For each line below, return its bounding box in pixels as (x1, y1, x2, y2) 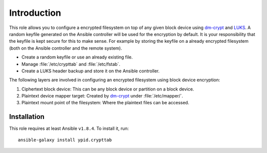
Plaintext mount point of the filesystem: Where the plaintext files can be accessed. (21, 100, 189, 106)
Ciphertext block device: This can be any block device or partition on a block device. (21, 86, 194, 92)
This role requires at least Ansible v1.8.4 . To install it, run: (9, 125, 129, 131)
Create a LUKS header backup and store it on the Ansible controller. (21, 68, 160, 74)
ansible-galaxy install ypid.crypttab (18, 137, 112, 143)
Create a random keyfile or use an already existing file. (21, 54, 133, 60)
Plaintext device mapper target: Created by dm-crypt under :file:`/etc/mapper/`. (21, 93, 183, 99)
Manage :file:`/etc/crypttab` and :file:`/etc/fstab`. (21, 61, 121, 67)
